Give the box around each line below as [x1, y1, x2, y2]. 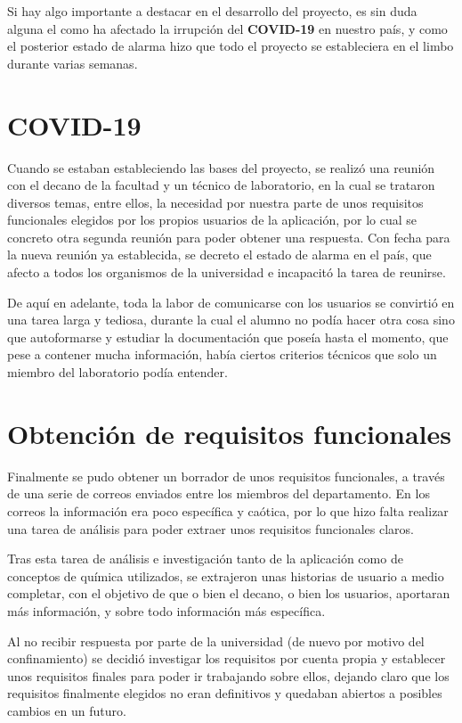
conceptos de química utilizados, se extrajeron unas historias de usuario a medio [7, 566, 444, 585]
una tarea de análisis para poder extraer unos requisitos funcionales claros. [7, 519, 415, 538]
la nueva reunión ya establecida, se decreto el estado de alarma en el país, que [7, 245, 432, 264]
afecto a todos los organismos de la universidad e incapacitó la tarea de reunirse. [7, 263, 446, 282]
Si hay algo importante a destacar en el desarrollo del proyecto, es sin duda [7, 2, 417, 20]
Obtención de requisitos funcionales [7, 415, 452, 451]
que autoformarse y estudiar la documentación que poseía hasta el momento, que [7, 327, 449, 346]
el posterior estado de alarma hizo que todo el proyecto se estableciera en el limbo [7, 37, 454, 55]
